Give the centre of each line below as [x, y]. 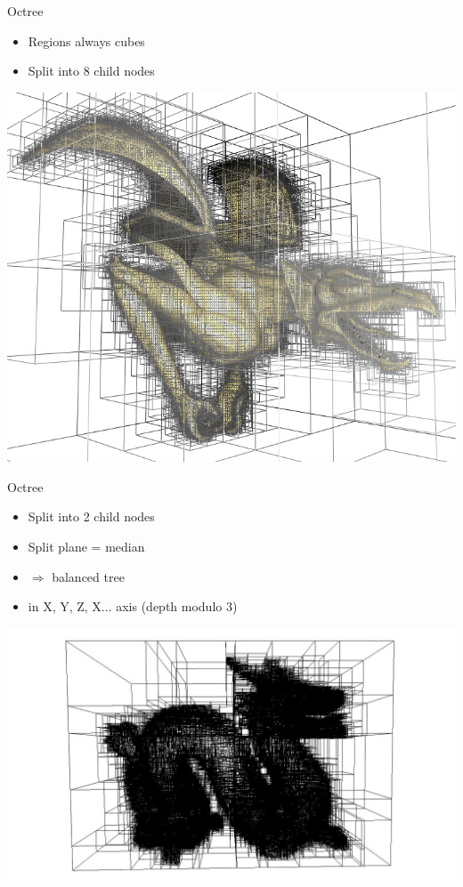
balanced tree [88, 576]
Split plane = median [86, 546]
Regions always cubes [86, 40]
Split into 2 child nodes [91, 516]
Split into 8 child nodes [91, 71]
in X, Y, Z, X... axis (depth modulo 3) [133, 606]
